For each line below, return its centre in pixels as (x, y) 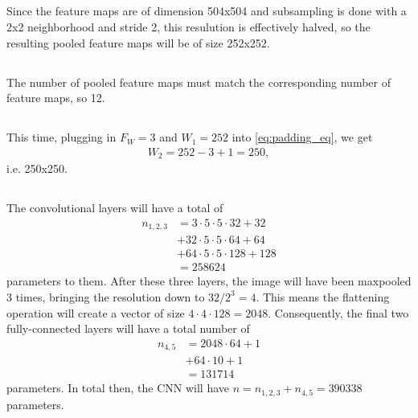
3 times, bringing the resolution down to (106, 296)
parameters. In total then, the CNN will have (118, 388)
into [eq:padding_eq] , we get (302, 137)
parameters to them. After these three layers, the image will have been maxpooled (209, 281)
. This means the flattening (323, 296)
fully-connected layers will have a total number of (128, 328)
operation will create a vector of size (96, 312)
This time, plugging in (61, 137)
